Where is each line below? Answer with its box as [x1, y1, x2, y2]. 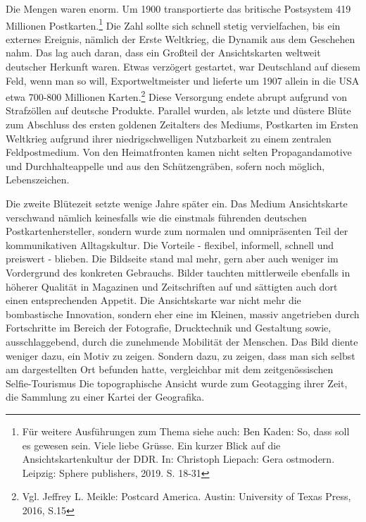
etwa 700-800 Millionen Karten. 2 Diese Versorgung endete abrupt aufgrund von [6, 87, 348, 104]
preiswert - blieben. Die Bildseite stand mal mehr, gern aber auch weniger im [6, 251, 339, 266]
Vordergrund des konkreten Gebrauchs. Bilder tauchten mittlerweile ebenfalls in [6, 265, 351, 279]
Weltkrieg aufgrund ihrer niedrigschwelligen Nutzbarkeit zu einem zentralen [6, 130, 332, 145]
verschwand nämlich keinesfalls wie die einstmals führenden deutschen [6, 210, 307, 224]
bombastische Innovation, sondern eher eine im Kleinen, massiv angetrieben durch [6, 306, 360, 321]
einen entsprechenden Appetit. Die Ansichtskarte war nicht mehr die [6, 293, 301, 308]
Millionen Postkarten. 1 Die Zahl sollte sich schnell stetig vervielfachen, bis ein [6, 16, 341, 32]
